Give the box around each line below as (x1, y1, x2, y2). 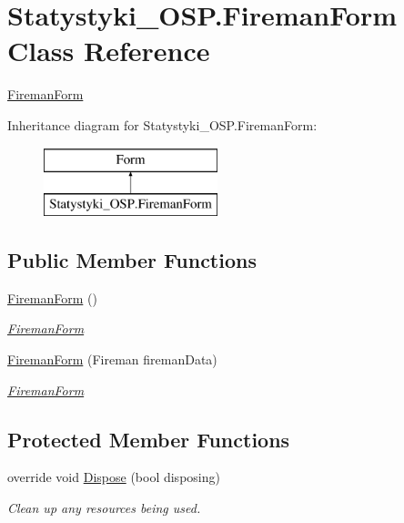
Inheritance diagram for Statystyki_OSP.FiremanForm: (7, 115, 318, 134)
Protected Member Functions (7, 425, 290, 453)
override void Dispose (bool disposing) (7, 467, 220, 487)
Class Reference (7, 32, 210, 69)
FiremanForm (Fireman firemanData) (7, 350, 217, 369)
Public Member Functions (7, 246, 257, 274)
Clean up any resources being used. (7, 498, 201, 518)
